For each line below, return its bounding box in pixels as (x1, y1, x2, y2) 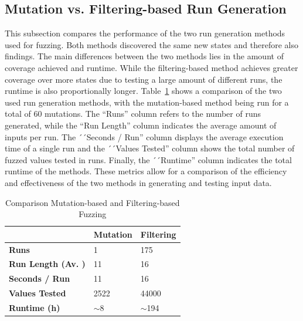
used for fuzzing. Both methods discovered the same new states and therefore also (5, 38, 298, 50)
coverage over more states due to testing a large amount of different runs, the (5, 73, 282, 85)
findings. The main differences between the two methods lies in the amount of (5, 50, 284, 62)
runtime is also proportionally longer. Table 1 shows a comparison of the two (5, 85, 282, 97)
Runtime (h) (9, 301, 60, 313)
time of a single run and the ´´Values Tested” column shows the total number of (5, 142, 295, 154)
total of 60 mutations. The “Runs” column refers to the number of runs (5, 107, 261, 120)
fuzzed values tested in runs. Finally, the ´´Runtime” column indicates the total (5, 153, 292, 165)
